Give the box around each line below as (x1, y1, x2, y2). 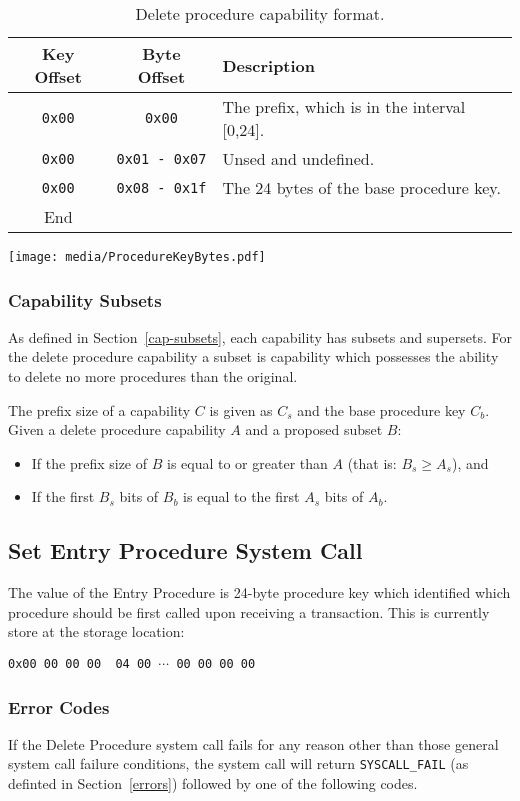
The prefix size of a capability (8, 399, 191, 420)
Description (222, 53, 316, 77)
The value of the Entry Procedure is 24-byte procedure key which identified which (8, 582, 511, 603)
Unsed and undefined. (222, 147, 375, 170)
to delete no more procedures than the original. (8, 366, 298, 387)
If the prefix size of (31, 452, 148, 473)
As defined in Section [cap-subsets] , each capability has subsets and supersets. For (8, 326, 512, 347)
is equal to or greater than (166, 452, 328, 473)
